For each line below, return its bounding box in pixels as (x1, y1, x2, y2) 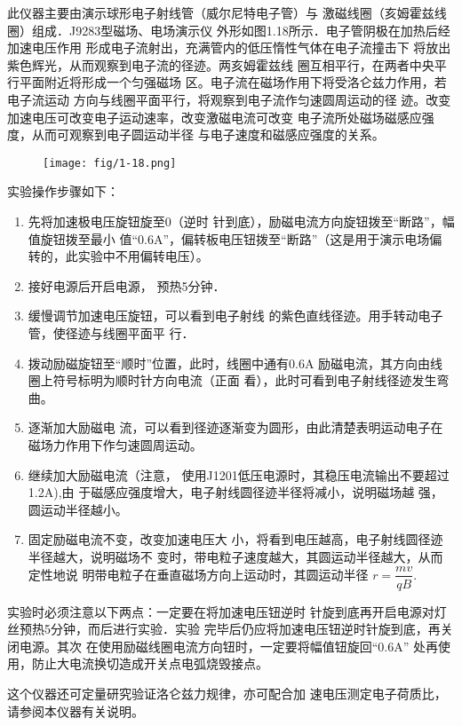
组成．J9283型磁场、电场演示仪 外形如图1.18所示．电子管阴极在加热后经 (31, 20, 450, 39)
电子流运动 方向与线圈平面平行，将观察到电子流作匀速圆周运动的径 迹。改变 (7, 90, 451, 108)
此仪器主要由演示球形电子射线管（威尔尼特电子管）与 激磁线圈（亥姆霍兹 (7, 4, 434, 21)
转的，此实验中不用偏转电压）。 (28, 247, 209, 265)
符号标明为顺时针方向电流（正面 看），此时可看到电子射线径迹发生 (52, 371, 437, 390)
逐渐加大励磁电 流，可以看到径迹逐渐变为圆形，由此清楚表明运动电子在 (28, 418, 443, 437)
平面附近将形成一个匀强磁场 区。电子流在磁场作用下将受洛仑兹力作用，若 (19, 73, 447, 91)
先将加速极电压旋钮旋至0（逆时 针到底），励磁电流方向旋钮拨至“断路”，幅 (28, 212, 455, 230)
